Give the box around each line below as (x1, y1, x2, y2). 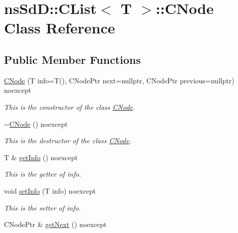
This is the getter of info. (4, 169, 81, 179)
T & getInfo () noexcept (4, 152, 78, 162)
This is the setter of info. (4, 202, 81, 213)
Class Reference (4, 17, 115, 38)
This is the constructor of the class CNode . (4, 101, 135, 112)
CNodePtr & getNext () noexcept (4, 219, 107, 230)
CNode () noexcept (9, 118, 68, 129)
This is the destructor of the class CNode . (4, 135, 132, 146)
